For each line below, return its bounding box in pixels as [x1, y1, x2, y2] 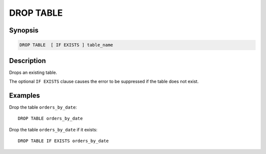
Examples [9, 91, 40, 99]
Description [9, 57, 46, 65]
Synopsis [9, 26, 39, 34]
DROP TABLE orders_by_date [18, 116, 83, 122]
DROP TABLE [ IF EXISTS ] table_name [19, 42, 113, 48]
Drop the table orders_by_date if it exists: [9, 126, 98, 132]
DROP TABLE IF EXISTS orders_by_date [18, 138, 109, 144]
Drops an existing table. [9, 69, 58, 75]
